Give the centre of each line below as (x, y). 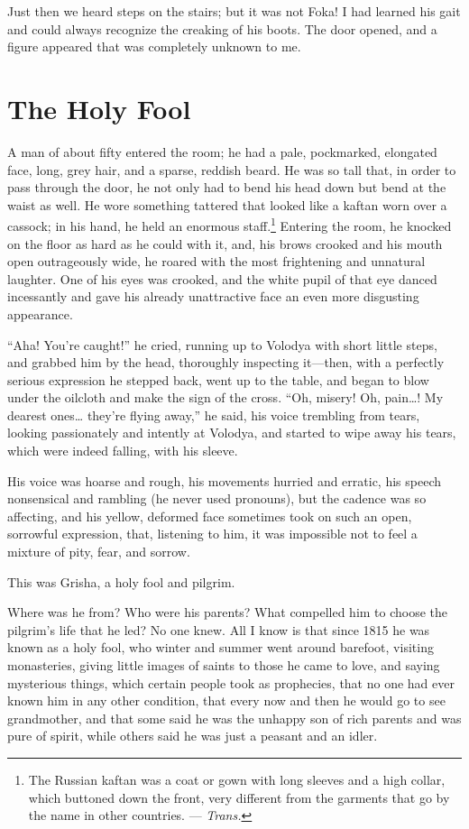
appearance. (40, 313)
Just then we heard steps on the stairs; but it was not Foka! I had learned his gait (234, 11)
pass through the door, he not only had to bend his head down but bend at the (227, 187)
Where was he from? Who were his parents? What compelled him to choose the (228, 612)
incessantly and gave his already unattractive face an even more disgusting (213, 296)
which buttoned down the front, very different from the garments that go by (239, 797)
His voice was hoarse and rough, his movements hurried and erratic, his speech (225, 480)
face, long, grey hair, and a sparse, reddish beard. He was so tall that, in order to (232, 169)
